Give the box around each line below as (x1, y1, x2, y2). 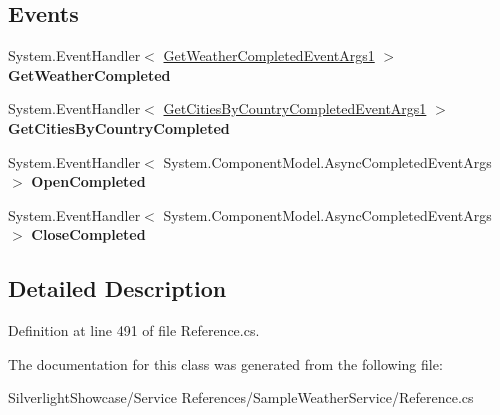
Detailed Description (8, 273, 227, 304)
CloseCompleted (31, 224, 146, 245)
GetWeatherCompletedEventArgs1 (163, 45, 375, 66)
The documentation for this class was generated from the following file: (8, 353, 443, 374)
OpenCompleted (31, 171, 146, 192)
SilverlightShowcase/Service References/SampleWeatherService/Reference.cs (8, 387, 474, 408)
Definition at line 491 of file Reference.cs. (8, 320, 260, 341)
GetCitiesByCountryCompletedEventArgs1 (163, 98, 427, 119)
